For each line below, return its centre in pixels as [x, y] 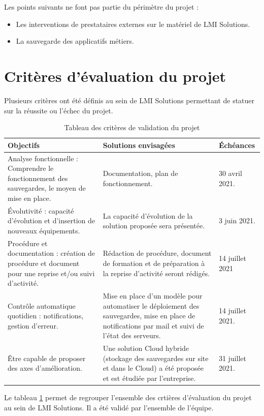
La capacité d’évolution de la [148, 215]
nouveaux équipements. [44, 230]
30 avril [230, 173]
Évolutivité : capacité [41, 210]
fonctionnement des [38, 178]
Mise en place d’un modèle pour [153, 295]
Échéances [237, 145]
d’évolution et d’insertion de [52, 220]
